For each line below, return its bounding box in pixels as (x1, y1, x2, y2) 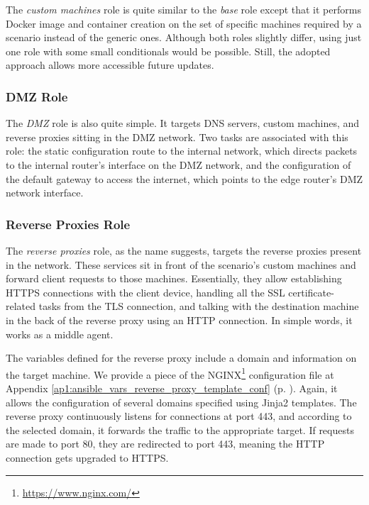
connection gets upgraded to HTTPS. (6, 450, 169, 465)
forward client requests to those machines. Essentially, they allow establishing (6, 271, 342, 286)
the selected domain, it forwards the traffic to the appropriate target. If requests (6, 422, 354, 437)
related (6, 299, 36, 313)
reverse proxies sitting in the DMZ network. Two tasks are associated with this (6, 129, 348, 144)
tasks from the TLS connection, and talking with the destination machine (38, 299, 359, 313)
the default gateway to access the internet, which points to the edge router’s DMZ (6, 171, 363, 186)
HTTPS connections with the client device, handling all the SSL (6, 284, 285, 299)
